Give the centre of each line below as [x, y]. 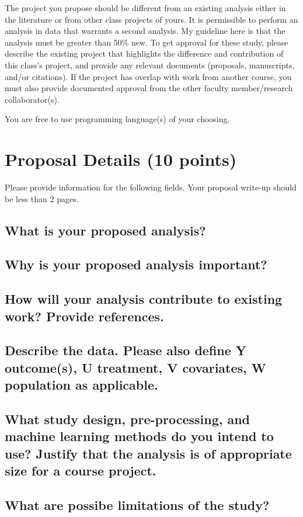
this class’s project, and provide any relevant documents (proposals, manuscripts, [150, 65]
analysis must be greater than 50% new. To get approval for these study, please [147, 42]
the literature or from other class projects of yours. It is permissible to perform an [151, 19]
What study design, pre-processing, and [128, 419]
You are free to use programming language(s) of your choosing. [117, 119]
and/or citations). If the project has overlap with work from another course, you [148, 76]
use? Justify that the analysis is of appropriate [148, 453]
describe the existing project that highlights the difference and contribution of [144, 53]
